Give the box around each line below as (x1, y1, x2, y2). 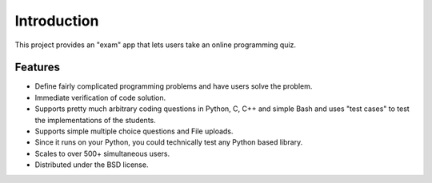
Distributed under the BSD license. (34, 160, 149, 169)
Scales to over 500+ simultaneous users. (34, 149, 170, 158)
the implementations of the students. (34, 115, 156, 125)
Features (14, 61, 60, 74)
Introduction (14, 12, 99, 30)
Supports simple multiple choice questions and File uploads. (34, 126, 234, 136)
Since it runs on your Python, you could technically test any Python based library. (34, 137, 303, 147)
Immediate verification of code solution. (34, 93, 166, 102)
